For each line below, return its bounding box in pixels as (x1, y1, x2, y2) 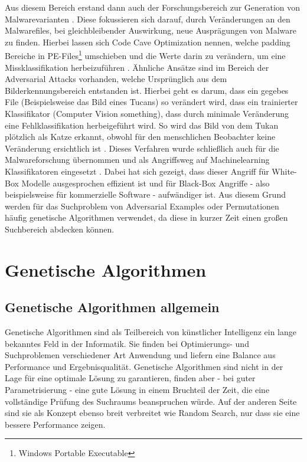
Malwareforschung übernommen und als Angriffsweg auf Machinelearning (5, 153, 270, 166)
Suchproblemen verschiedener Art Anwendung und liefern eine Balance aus (5, 349, 276, 361)
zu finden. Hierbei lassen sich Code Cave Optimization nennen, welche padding (5, 35, 290, 48)
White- (272, 165, 297, 177)
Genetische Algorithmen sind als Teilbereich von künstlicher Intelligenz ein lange (5, 326, 297, 338)
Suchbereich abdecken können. (5, 222, 115, 235)
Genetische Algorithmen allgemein (5, 298, 220, 316)
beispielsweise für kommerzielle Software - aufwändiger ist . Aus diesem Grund (5, 188, 286, 201)
